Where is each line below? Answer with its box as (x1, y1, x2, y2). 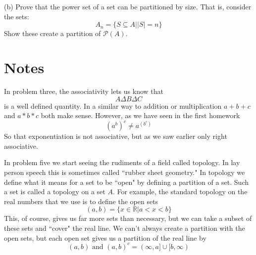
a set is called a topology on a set (4, 186, 105, 197)
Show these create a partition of (4, 28, 101, 39)
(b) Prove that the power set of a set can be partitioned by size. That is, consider (4, 1, 252, 11)
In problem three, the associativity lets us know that (4, 85, 163, 96)
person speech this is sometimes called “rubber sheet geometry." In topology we (4, 167, 245, 177)
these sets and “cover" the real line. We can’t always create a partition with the (4, 222, 245, 233)
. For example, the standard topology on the (112, 186, 248, 197)
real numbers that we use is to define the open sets (4, 196, 158, 206)
